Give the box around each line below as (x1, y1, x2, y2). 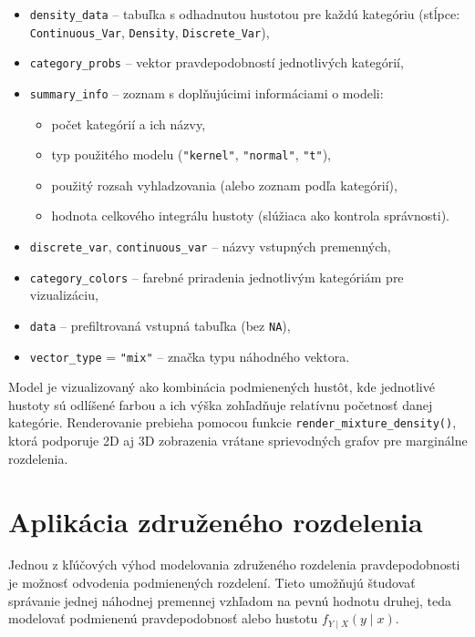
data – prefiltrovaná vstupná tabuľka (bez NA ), (29, 315, 291, 334)
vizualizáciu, (29, 285, 98, 304)
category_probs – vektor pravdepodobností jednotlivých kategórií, (29, 53, 404, 72)
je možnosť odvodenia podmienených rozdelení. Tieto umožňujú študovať (8, 573, 416, 592)
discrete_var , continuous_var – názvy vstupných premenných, (29, 237, 391, 256)
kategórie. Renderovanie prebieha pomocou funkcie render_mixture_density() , (8, 413, 457, 432)
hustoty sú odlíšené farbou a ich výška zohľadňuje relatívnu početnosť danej (8, 395, 433, 414)
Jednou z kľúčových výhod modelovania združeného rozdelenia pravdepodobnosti (8, 555, 460, 574)
